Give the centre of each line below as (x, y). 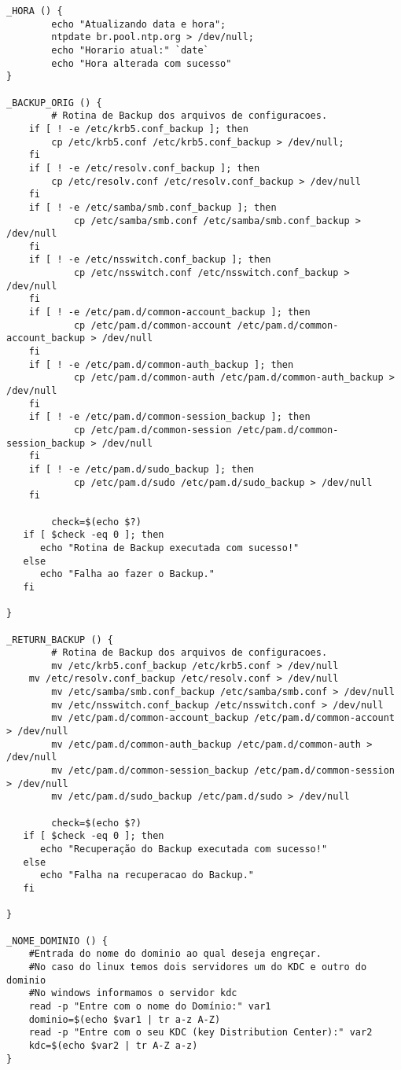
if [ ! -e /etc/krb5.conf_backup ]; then (138, 129)
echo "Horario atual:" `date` (130, 50)
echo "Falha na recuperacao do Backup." (147, 875)
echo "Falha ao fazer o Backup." (127, 574)
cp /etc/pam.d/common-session (153, 430)
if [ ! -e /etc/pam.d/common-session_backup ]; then (169, 417)
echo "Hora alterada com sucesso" (142, 63)
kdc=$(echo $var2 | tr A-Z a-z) (113, 1045)
